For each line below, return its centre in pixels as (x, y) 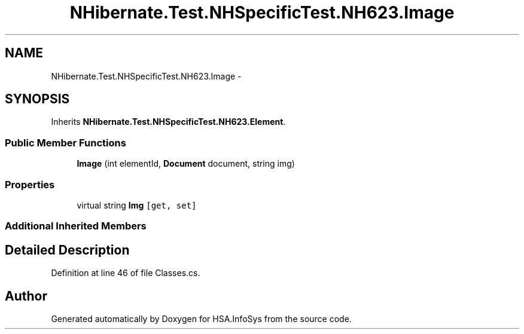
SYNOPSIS (37, 99)
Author (26, 296)
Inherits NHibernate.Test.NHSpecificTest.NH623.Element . (168, 122)
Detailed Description (67, 250)
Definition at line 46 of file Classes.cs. (126, 273)
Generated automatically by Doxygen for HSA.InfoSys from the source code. (201, 319)
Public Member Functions (65, 143)
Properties (30, 184)
